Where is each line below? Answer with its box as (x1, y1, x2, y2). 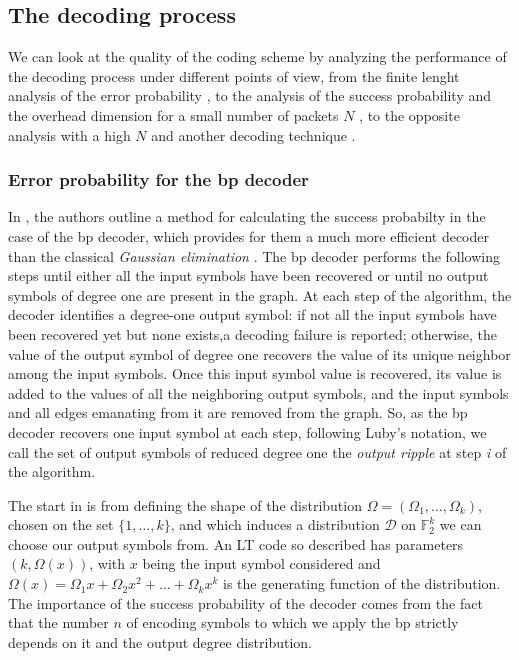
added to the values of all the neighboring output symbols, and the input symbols (8, 382, 509, 403)
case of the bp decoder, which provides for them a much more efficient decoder (8, 225, 489, 246)
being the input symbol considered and (142, 553, 381, 574)
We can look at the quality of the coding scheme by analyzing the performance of (8, 46, 507, 67)
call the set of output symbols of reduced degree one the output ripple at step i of (8, 441, 507, 462)
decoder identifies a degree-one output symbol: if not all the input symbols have (8, 304, 497, 325)
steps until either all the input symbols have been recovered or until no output (8, 265, 489, 286)
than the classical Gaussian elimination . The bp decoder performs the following (8, 245, 501, 266)
